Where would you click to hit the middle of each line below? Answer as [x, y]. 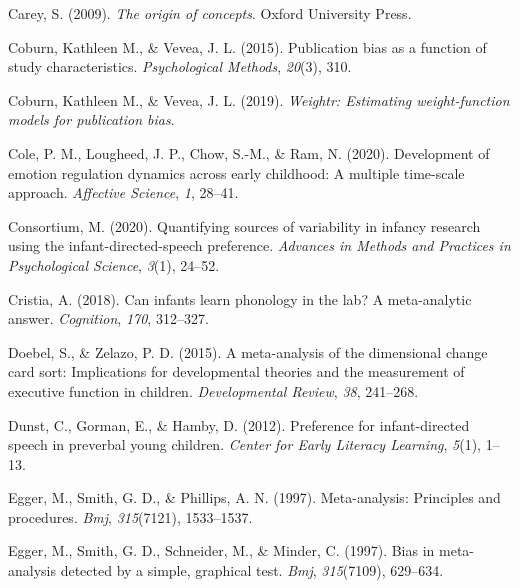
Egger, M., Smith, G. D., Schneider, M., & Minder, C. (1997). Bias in [221, 550]
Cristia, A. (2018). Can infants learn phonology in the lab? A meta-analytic [240, 298]
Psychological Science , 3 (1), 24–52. [114, 264]
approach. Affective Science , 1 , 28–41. [123, 192]
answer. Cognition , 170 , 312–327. [108, 318]
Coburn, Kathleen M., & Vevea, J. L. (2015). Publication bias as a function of [247, 46]
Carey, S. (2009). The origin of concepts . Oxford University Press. [210, 13]
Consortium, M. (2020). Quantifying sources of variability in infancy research [244, 225]
